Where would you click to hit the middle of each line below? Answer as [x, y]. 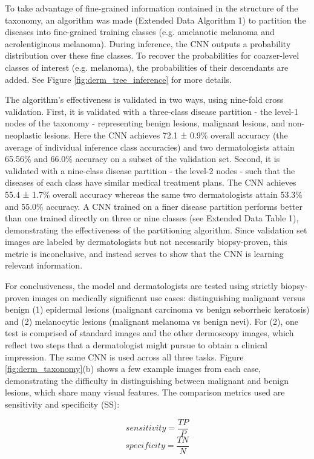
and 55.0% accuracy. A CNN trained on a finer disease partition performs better [154, 206]
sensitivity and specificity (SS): [62, 404]
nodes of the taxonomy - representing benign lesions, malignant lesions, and [145, 123]
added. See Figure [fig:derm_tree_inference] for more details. [119, 79]
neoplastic [23, 135]
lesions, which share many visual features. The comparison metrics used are [145, 392]
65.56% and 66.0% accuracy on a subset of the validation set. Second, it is [142, 159]
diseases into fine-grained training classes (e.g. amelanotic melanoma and [140, 32]
